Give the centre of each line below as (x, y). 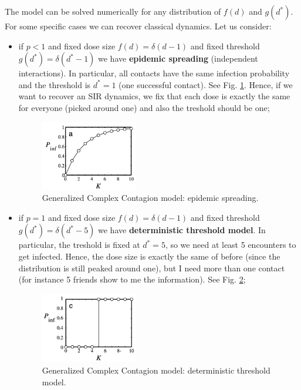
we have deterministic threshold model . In (182, 230)
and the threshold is (55, 84)
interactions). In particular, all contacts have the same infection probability (154, 73)
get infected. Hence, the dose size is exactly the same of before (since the (149, 256)
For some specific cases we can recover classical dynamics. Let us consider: (138, 26)
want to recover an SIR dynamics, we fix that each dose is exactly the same (154, 96)
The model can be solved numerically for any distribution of (113, 11)
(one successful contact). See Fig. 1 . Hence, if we (206, 84)
